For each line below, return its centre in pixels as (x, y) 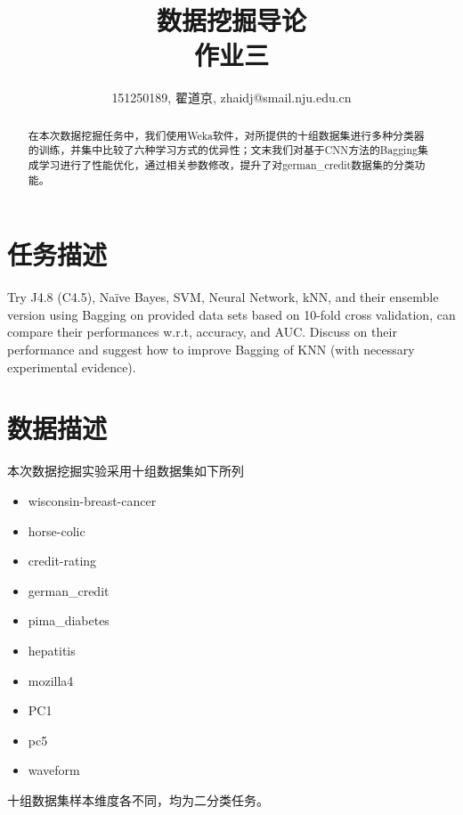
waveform (54, 770)
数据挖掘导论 (231, 20)
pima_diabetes (69, 620)
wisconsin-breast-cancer (92, 500)
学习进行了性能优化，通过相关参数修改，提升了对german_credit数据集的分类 (227, 165)
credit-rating (62, 561)
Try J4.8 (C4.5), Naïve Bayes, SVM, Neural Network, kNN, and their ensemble (223, 297)
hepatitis (52, 650)
